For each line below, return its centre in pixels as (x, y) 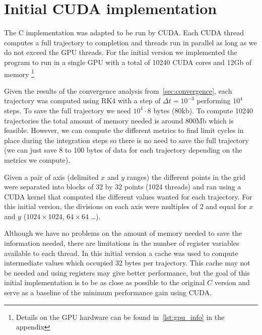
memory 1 (19, 73)
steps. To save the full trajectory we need (68, 110)
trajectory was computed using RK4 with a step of (82, 100)
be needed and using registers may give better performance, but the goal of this (127, 272)
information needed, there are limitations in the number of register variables (122, 243)
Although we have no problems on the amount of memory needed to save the (123, 233)
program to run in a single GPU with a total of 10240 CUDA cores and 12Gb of (128, 62)
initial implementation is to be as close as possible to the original (105, 282)
